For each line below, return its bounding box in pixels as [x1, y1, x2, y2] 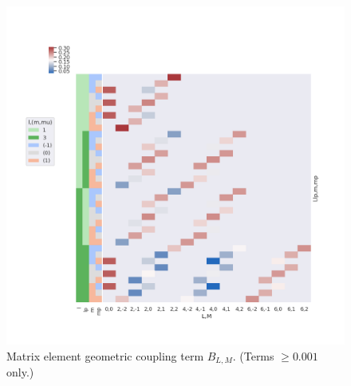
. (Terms [232, 347, 274, 364]
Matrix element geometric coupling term [6, 347, 204, 364]
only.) [6, 364, 34, 380]
